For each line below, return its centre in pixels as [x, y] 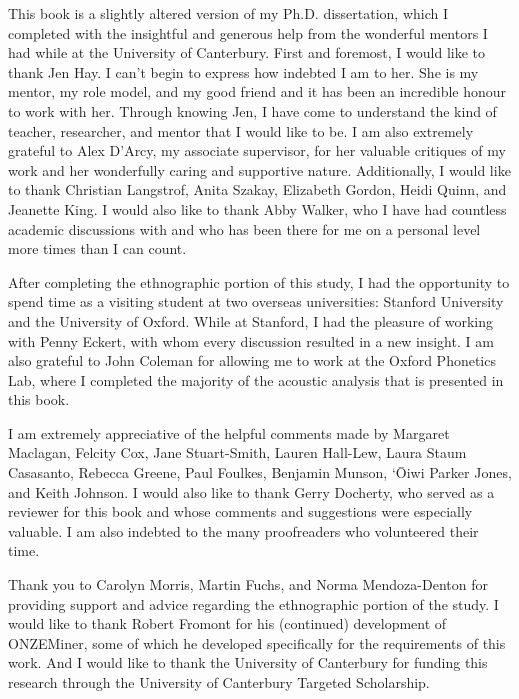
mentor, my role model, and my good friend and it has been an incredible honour [257, 91]
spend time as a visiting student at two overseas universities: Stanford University [256, 301]
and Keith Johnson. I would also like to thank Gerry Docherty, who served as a [251, 491]
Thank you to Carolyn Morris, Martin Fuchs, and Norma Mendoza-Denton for [248, 584]
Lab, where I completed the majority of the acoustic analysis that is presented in [256, 379]
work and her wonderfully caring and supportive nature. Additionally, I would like [259, 169]
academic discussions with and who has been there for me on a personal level [244, 228]
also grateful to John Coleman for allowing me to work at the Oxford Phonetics [252, 360]
